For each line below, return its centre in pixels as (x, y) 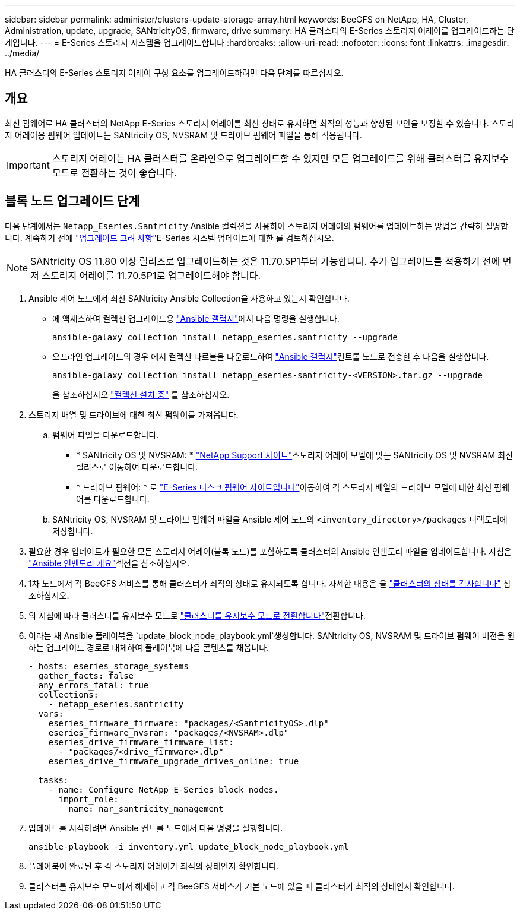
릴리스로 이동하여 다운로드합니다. (137, 467)
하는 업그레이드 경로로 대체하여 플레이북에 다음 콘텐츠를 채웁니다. (149, 647)
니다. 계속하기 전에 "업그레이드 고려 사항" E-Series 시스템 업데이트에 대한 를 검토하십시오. (169, 238)
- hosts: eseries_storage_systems (109, 666)
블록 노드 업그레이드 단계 (72, 201)
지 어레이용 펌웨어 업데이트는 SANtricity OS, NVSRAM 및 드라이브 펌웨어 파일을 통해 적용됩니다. (183, 135)
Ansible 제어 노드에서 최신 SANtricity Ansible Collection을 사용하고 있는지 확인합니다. (189, 298)
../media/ (22, 53)
